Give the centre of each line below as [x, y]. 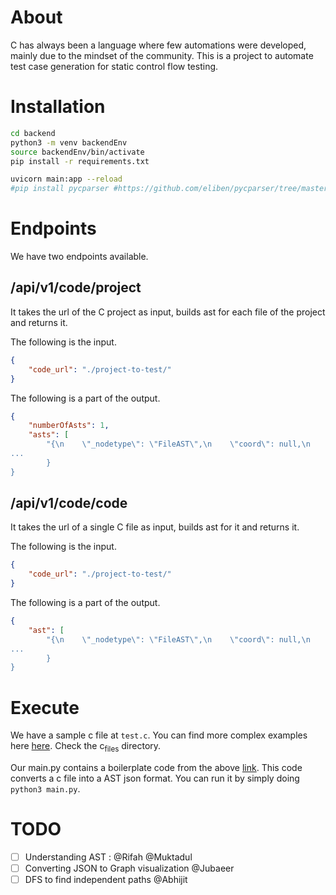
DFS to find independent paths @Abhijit [106, 880]
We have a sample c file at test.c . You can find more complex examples [159, 735]
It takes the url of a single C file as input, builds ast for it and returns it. [155, 527]
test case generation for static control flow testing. [114, 66]
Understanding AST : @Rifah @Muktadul [108, 857]
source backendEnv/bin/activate [77, 152]
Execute [45, 707]
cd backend [33, 133]
